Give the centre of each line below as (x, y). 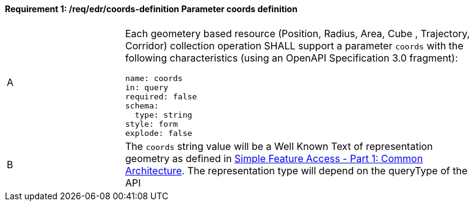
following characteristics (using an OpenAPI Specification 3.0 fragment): (292, 58)
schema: (142, 105)
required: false (161, 96)
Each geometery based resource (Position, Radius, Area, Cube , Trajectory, (298, 33)
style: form (152, 124)
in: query (147, 87)
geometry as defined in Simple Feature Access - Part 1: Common (274, 158)
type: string (163, 115)
